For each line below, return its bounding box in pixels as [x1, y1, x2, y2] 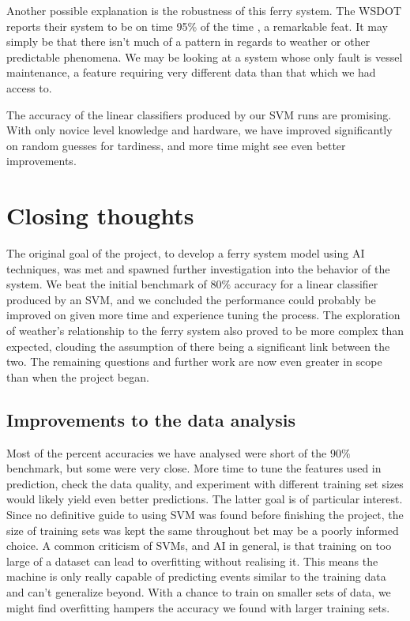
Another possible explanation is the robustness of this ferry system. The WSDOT [6, 2, 401, 18]
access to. [6, 79, 52, 96]
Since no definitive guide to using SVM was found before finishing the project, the [6, 506, 404, 522]
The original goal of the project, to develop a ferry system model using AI [6, 245, 365, 262]
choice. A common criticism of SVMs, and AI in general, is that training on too [6, 537, 392, 554]
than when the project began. [6, 368, 149, 385]
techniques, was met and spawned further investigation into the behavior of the [6, 260, 390, 277]
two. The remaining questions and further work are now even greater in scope [6, 353, 382, 370]
